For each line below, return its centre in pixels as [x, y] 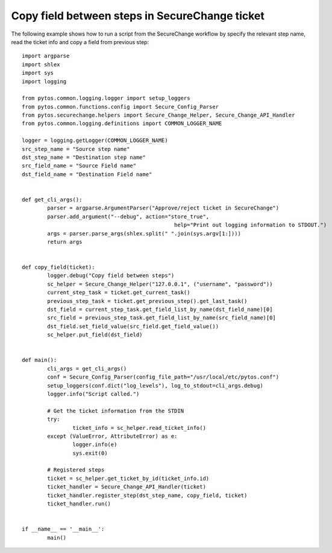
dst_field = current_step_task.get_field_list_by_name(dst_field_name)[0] [160, 310]
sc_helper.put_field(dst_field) [95, 335]
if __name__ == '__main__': [63, 529]
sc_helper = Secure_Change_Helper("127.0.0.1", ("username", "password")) [160, 284]
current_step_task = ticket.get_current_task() [119, 292]
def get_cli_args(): [52, 200]
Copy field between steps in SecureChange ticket [138, 16]
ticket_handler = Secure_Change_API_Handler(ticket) [127, 487]
